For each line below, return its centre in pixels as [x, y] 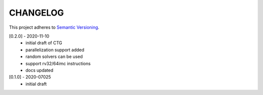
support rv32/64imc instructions [58, 63]
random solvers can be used [54, 57]
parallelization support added [55, 50]
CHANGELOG [37, 13]
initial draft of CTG [44, 43]
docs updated [39, 70]
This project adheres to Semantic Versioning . [54, 27]
